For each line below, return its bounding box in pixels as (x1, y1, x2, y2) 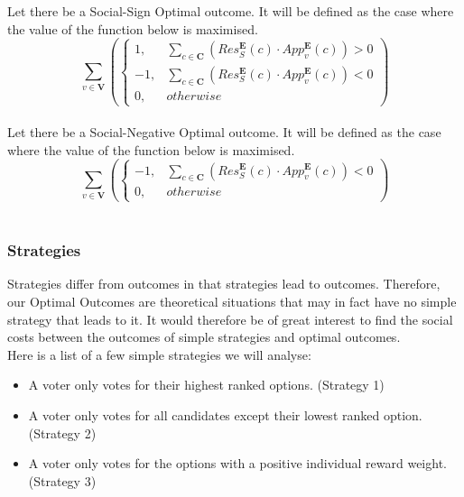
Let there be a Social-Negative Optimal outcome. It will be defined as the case (7, 123, 441, 142)
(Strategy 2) (28, 423, 97, 442)
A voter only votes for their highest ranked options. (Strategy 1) (28, 375, 385, 394)
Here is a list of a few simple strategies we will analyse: (7, 345, 311, 364)
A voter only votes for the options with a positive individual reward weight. (28, 454, 447, 473)
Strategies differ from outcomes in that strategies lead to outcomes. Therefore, (7, 274, 441, 293)
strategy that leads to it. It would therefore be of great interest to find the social (7, 309, 453, 328)
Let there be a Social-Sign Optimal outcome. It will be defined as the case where (7, 2, 454, 20)
